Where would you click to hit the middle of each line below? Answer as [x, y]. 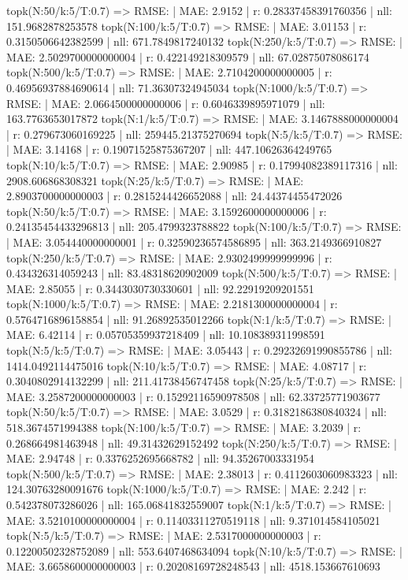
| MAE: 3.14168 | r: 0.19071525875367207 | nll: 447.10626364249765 [169, 149]
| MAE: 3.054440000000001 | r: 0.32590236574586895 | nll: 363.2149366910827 [194, 242]
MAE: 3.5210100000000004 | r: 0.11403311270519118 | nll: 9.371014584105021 [193, 520]
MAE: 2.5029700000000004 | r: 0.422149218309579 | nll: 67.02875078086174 [188, 56]
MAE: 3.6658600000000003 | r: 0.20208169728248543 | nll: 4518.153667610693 [193, 566]
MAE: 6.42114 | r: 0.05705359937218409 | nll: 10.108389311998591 [166, 335]
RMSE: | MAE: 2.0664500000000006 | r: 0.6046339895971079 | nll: [166, 103]
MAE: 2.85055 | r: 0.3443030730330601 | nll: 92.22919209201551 [160, 288]
